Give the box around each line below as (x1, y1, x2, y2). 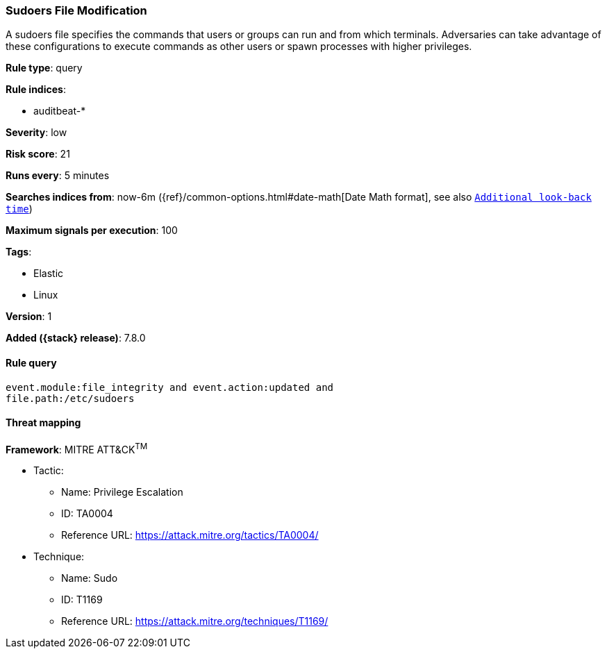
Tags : (6, 246, 32, 258)
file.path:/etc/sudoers (6, 392, 135, 404)
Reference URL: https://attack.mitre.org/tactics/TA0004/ (61, 529, 319, 542)
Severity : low (6, 126, 67, 139)
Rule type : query (6, 62, 83, 74)
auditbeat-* (33, 105, 86, 117)
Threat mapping (6, 417, 81, 429)
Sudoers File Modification (6, 3, 147, 17)
